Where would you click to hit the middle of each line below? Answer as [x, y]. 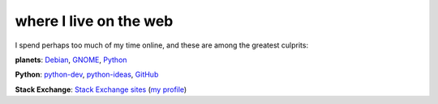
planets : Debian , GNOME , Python [71, 60]
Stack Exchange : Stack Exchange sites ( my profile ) [101, 89]
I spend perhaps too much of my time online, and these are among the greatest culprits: [161, 45]
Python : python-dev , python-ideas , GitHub [87, 75]
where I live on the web [94, 21]
